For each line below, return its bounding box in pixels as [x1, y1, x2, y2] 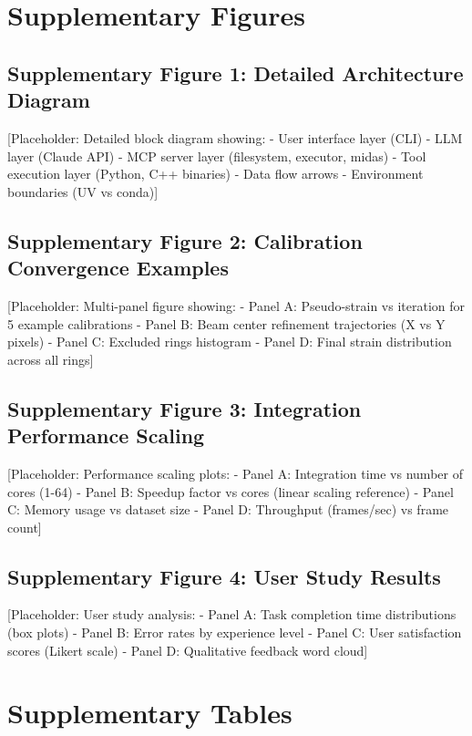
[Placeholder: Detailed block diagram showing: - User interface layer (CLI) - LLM [7, 128, 463, 147]
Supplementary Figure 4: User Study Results [7, 562, 441, 590]
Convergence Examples [7, 254, 229, 282]
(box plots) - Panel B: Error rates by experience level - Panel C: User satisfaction [7, 623, 462, 642]
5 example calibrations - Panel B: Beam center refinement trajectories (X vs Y [7, 314, 446, 333]
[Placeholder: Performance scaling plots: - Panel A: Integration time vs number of [7, 463, 463, 482]
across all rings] [7, 349, 94, 368]
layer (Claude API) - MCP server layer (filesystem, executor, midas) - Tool [7, 146, 426, 165]
